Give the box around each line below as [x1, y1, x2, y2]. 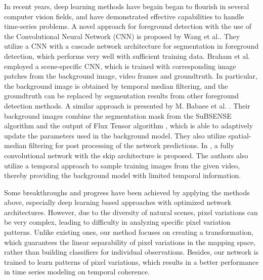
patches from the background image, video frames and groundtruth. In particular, [4, 71, 257, 81]
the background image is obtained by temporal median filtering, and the [4, 80, 228, 91]
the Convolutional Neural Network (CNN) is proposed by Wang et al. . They [4, 30, 240, 41]
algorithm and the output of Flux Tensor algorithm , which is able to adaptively [4, 120, 253, 131]
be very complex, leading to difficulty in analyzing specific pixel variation [4, 217, 231, 227]
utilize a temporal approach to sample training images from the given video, [4, 160, 240, 170]
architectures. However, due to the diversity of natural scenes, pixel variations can [4, 206, 258, 217]
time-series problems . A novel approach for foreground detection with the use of [4, 21, 251, 31]
